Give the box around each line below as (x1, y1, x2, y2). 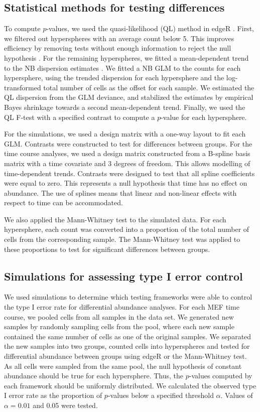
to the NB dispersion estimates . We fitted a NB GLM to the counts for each (4, 62, 241, 73)
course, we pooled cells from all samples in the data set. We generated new (4, 311, 234, 322)
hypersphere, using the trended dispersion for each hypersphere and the (4, 72, 224, 83)
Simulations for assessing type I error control (4, 268, 243, 284)
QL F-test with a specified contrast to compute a (4, 111, 155, 122)
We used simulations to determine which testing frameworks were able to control (4, 292, 252, 302)
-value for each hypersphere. (161, 111, 247, 122)
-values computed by (189, 370, 252, 381)
